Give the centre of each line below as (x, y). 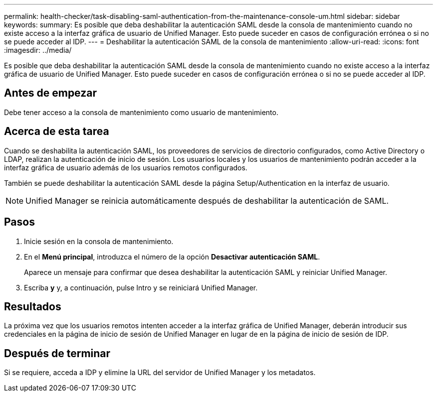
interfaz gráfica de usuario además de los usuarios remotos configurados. (126, 167)
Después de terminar (57, 353)
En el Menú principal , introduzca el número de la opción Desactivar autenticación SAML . (172, 257)
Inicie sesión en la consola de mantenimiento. (99, 241)
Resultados (33, 306)
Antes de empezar (50, 93)
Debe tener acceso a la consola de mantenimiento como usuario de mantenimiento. (141, 112)
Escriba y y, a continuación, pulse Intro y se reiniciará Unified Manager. (141, 287)
